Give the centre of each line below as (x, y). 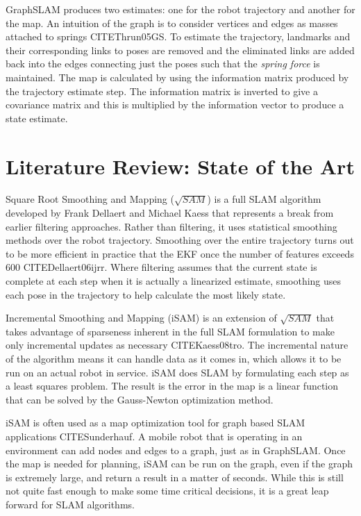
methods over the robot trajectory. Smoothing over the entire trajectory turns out (180, 240)
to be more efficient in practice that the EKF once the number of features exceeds (180, 253)
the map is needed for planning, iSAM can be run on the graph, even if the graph (179, 464)
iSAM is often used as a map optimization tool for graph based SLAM (156, 423)
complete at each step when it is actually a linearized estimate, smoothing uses (174, 281)
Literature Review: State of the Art (180, 166)
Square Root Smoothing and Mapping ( (90, 199)
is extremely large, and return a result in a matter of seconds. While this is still (175, 477)
